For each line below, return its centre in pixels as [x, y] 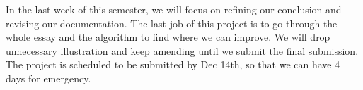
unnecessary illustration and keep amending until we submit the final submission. [182, 50]
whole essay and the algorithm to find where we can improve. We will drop [168, 37]
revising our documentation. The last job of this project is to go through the [172, 23]
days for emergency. [48, 78]
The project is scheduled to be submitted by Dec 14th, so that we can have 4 [173, 64]
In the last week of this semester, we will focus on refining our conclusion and [174, 9]
